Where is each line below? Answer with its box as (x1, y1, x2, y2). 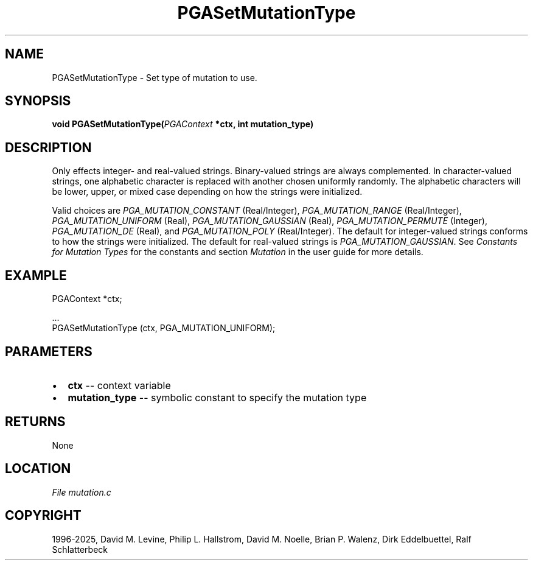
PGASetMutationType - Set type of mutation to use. (52, 72, 257, 83)
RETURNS (5, 414, 66, 430)
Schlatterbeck (52, 544, 108, 555)
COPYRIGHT (5, 508, 82, 524)
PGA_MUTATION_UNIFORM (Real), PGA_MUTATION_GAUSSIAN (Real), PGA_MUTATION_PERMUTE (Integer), (52, 216, 487, 226)
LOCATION (5, 461, 71, 477)
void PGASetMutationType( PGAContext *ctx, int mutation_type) (52, 119, 314, 130)
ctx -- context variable (68, 379, 171, 391)
